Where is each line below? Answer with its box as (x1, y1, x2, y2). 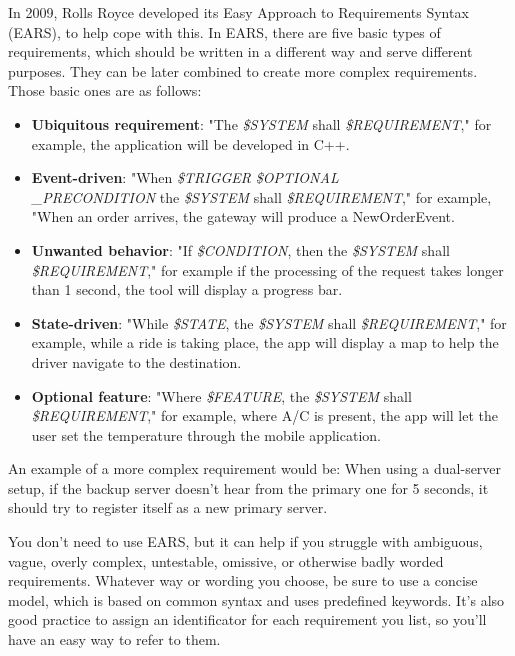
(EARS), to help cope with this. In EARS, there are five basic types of (8, 21, 441, 42)
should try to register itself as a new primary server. (8, 497, 328, 518)
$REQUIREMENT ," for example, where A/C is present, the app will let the (31, 405, 499, 426)
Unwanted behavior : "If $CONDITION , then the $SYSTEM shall (31, 239, 450, 260)
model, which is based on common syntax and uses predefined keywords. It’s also (8, 589, 505, 610)
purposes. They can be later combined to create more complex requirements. (8, 60, 478, 81)
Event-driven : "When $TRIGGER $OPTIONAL (31, 167, 339, 188)
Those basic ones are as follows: (8, 80, 202, 101)
